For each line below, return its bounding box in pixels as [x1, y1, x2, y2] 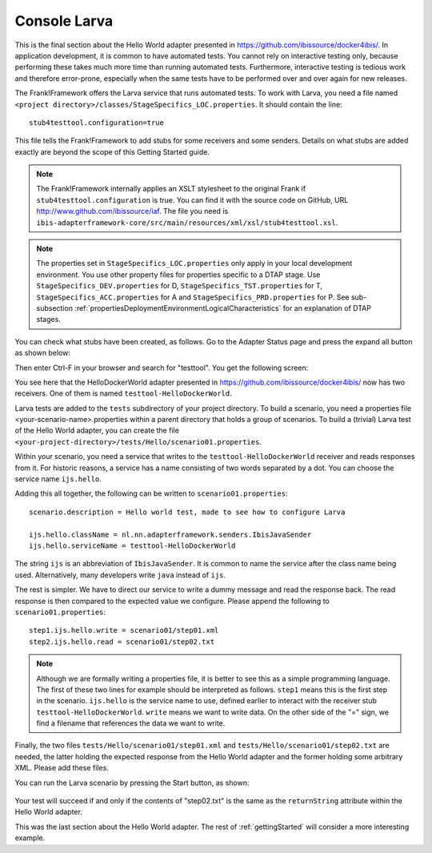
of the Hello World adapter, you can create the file [14, 425, 180, 436]
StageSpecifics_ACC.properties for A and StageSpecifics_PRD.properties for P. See [36, 292, 350, 302]
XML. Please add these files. [14, 763, 110, 773]
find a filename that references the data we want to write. [36, 718, 226, 728]
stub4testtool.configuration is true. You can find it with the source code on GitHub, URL [36, 195, 349, 204]
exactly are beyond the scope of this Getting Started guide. [14, 147, 210, 156]
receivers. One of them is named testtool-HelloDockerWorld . [14, 388, 232, 398]
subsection [36, 303, 74, 312]
